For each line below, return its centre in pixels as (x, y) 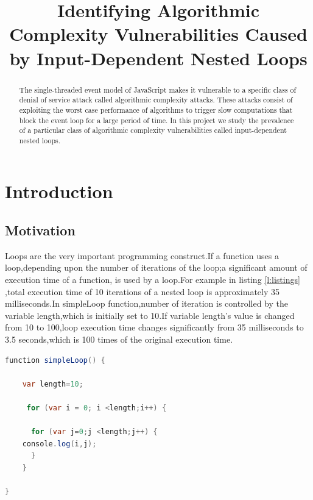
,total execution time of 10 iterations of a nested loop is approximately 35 (142, 291)
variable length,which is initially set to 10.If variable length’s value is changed (150, 315)
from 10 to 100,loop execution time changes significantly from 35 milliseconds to (154, 327)
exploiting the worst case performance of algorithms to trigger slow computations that (156, 109)
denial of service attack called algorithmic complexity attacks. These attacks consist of (156, 100)
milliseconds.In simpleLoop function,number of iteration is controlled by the (146, 303)
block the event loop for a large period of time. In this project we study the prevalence (156, 120)
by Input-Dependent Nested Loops (158, 58)
